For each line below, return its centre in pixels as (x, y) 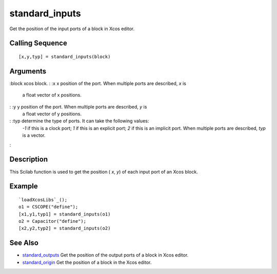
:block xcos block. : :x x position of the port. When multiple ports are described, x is (98, 83)
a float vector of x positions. (52, 95)
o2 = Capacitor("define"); (53, 221)
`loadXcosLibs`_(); (43, 199)
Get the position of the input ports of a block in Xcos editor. (72, 29)
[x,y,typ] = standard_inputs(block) (65, 57)
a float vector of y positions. (52, 114)
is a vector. (34, 135)
